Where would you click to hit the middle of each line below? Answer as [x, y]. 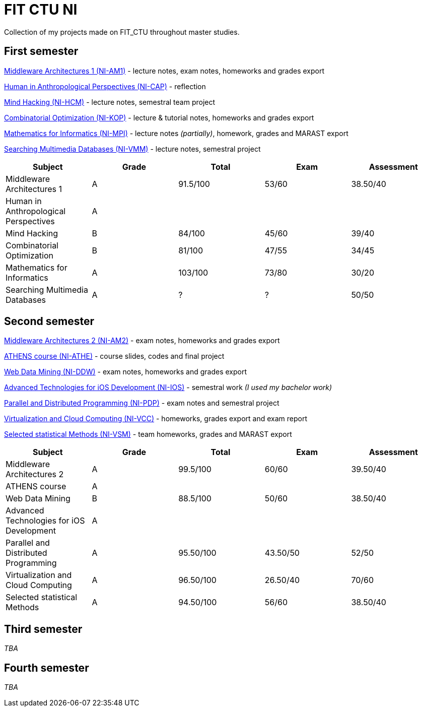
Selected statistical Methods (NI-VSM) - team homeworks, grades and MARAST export [148, 434]
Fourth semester [47, 668]
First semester [41, 51]
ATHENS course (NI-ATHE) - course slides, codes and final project [114, 356]
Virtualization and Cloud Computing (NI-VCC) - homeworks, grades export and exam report [156, 419]
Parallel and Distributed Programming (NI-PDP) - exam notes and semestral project [142, 403]
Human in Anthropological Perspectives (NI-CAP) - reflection [105, 86]
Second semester [49, 321]
